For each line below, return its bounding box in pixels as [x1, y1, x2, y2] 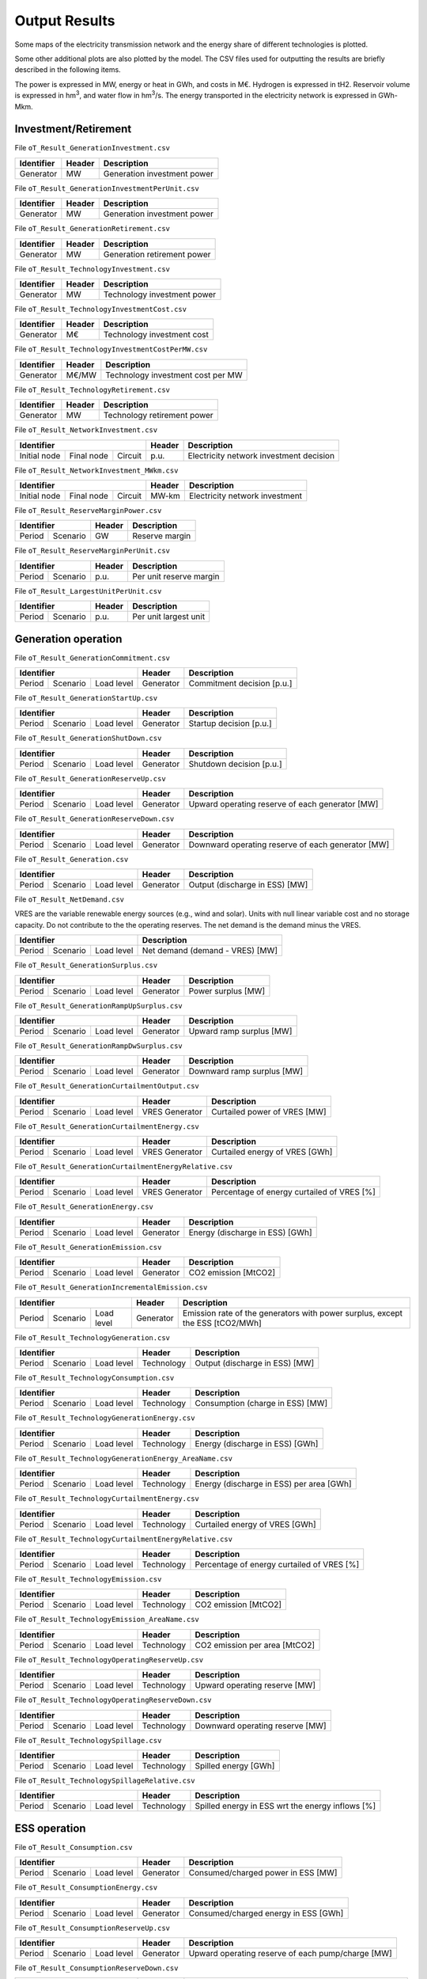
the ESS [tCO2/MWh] [182, 1317, 263, 1328]
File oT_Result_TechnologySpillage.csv [14, 1735, 162, 1745]
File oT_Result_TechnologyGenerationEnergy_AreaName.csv [14, 1453, 233, 1463]
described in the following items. [14, 65, 122, 74]
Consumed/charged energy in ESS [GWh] [188, 1908, 344, 1919]
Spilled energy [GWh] [195, 1760, 275, 1771]
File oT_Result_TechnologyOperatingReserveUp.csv [14, 1654, 204, 1664]
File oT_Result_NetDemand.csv [14, 895, 125, 904]
